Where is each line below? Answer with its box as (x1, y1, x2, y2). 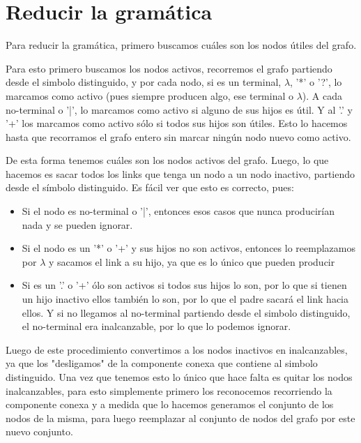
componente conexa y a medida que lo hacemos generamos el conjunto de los (6, 397, 334, 412)
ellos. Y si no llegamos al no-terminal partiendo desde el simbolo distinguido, (22, 305, 351, 320)
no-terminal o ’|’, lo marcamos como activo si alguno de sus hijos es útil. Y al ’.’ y (6, 102, 353, 117)
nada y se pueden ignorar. (22, 217, 133, 232)
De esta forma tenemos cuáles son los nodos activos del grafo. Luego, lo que (6, 153, 329, 167)
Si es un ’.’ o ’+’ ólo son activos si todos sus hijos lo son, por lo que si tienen (22, 278, 347, 292)
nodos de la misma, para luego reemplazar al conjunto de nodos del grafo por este (6, 410, 355, 425)
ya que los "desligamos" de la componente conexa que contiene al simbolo (6, 356, 318, 370)
